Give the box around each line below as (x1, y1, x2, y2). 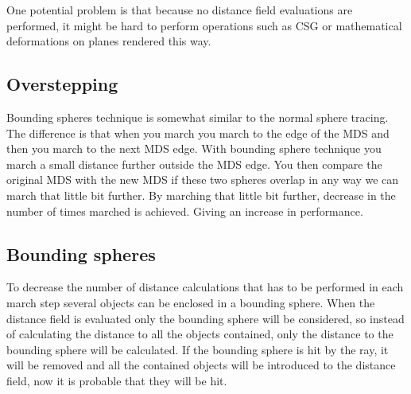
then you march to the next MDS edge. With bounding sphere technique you (6, 140, 382, 157)
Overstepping (6, 72, 118, 96)
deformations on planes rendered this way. (6, 33, 211, 49)
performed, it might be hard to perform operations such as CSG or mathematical (6, 17, 402, 33)
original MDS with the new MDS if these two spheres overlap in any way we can (6, 171, 399, 188)
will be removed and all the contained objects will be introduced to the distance (6, 357, 396, 373)
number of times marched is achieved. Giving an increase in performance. (6, 202, 363, 219)
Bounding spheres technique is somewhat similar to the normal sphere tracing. (6, 108, 389, 125)
